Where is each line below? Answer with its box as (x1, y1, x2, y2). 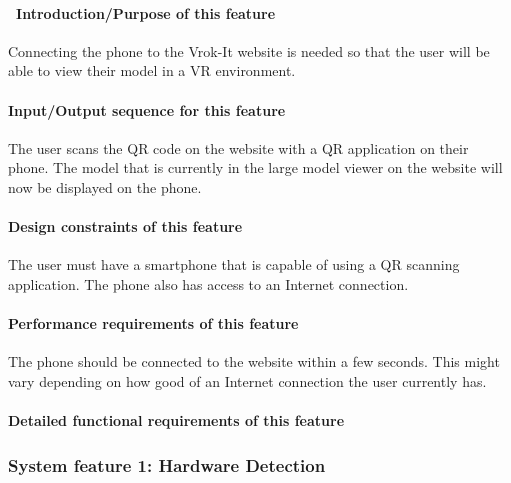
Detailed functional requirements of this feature (8, 410, 345, 431)
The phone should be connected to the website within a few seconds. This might (8, 351, 500, 372)
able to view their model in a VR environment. (8, 60, 296, 81)
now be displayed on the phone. (8, 176, 202, 197)
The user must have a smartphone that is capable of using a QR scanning (8, 254, 460, 275)
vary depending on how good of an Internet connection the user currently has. (8, 370, 487, 391)
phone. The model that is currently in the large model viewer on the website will (8, 157, 503, 178)
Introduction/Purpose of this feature (16, 2, 276, 23)
